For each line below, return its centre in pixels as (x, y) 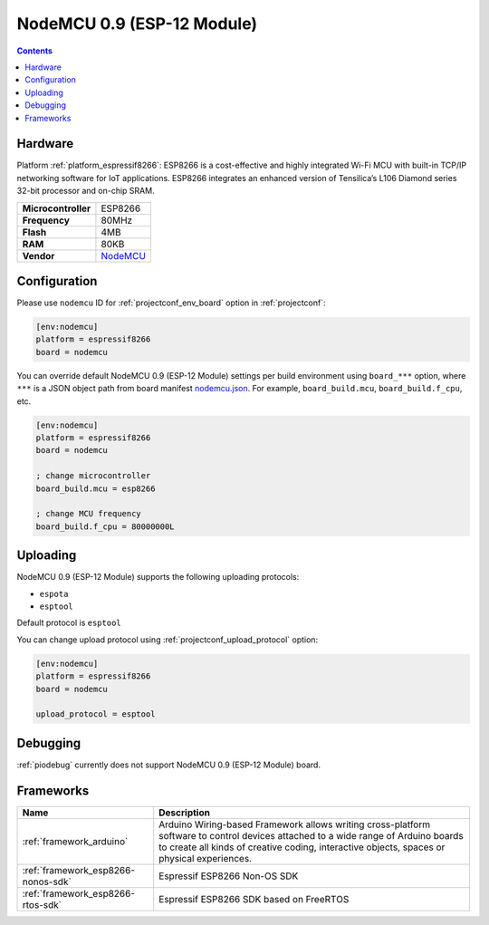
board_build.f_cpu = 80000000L (105, 526)
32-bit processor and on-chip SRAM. (86, 191)
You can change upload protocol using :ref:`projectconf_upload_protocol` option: (168, 640)
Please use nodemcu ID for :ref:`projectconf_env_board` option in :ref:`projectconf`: (171, 303)
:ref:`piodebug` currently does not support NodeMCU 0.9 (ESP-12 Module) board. (169, 765)
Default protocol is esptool (69, 623)
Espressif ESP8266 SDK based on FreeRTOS (254, 899)
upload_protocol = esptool (96, 714)
